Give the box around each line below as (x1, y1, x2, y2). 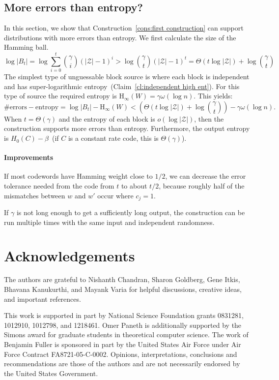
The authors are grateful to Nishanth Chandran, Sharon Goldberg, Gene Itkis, (4, 274, 240, 285)
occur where (97, 190, 134, 200)
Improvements (4, 152, 54, 162)
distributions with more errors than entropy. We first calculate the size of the (4, 32, 236, 42)
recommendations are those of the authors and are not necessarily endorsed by (4, 358, 240, 369)
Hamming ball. (4, 42, 49, 52)
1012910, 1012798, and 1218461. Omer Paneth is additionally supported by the (4, 319, 242, 330)
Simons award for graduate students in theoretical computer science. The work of (4, 329, 249, 340)
